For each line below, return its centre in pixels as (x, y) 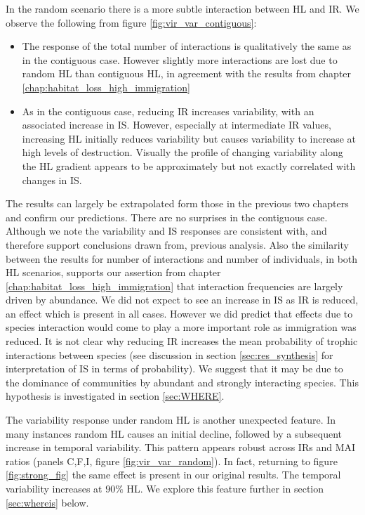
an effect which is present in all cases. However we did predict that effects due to (179, 313)
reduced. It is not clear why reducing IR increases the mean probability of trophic (182, 341)
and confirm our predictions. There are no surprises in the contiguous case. (167, 217)
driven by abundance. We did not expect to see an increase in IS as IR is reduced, (182, 300)
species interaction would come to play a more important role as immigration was (181, 327)
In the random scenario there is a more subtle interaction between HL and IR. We (182, 8)
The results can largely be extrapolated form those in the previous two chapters (177, 203)
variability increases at (54, 488)
